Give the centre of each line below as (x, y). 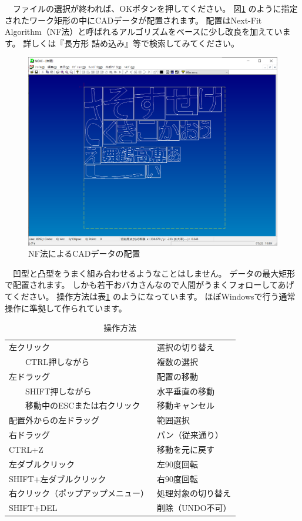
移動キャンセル (186, 405)
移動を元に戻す (186, 449)
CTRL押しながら (57, 361)
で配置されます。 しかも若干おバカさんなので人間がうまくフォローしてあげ (150, 285)
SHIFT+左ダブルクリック (58, 478)
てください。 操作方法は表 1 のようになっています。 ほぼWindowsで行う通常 (150, 296)
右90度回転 (177, 478)
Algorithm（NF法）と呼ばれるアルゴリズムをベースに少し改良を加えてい (144, 31)
